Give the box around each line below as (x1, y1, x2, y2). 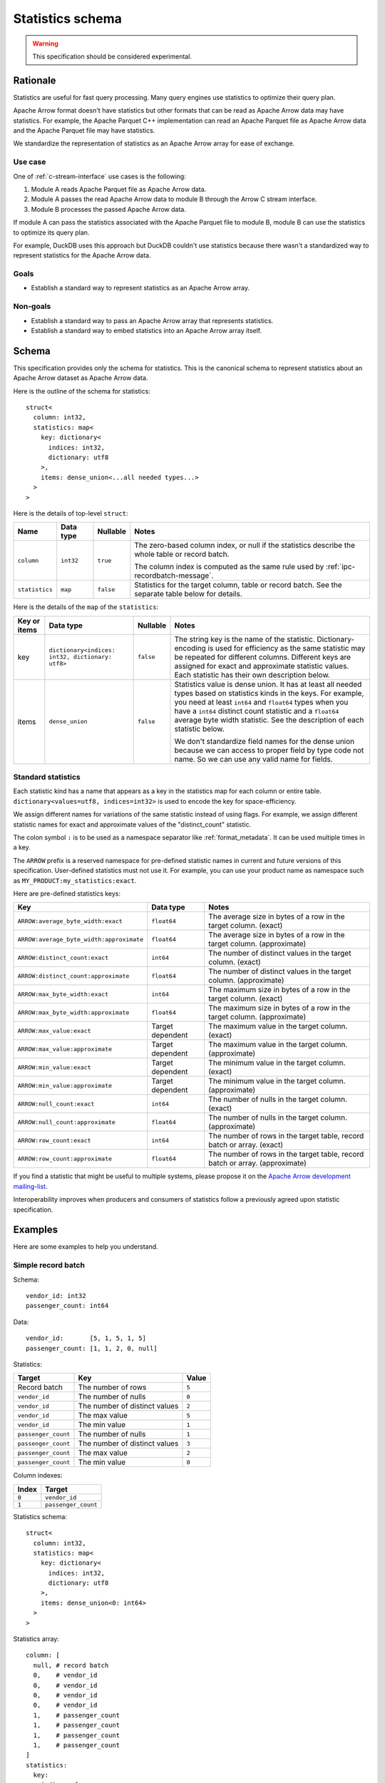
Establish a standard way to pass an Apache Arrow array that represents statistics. (31, 316, 274, 325)
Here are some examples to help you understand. (13, 1242, 158, 1251)
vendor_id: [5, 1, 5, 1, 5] (26, 1334, 146, 1342)
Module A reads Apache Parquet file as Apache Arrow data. (31, 185, 207, 193)
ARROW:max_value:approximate (17, 1045, 113, 1053)
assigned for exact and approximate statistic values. (174, 660, 349, 670)
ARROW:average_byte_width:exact (17, 917, 123, 925)
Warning (32, 39, 58, 48)
